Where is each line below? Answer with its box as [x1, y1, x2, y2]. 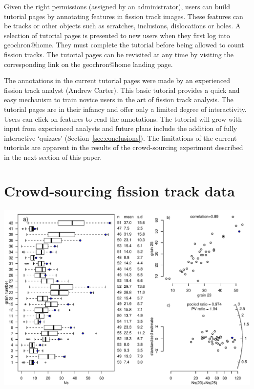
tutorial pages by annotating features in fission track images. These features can [4, 11, 243, 21]
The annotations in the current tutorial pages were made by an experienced [4, 75, 231, 86]
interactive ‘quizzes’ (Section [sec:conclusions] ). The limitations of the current [4, 132, 237, 143]
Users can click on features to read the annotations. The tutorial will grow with [4, 113, 242, 124]
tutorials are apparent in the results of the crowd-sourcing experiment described [4, 142, 243, 152]
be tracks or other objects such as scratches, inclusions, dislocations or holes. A [4, 21, 241, 31]
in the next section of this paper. [4, 151, 102, 162]
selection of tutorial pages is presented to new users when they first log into [4, 30, 230, 40]
